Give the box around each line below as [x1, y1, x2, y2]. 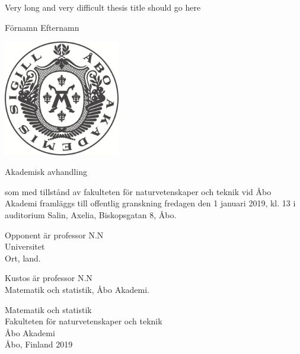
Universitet [5, 240, 45, 253]
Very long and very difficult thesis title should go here [5, 1, 201, 13]
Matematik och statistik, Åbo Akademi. [5, 283, 149, 296]
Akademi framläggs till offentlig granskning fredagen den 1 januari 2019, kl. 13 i [5, 197, 296, 209]
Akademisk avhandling [5, 165, 87, 178]
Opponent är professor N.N [5, 228, 104, 241]
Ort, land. [5, 251, 41, 264]
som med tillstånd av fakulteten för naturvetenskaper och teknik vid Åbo [5, 185, 272, 197]
